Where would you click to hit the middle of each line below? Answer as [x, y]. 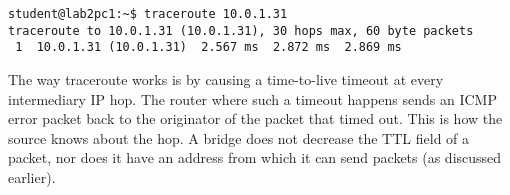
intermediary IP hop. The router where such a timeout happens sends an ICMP [252, 98]
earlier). [32, 176]
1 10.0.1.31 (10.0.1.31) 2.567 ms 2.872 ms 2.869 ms [208, 47]
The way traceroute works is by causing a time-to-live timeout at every [226, 78]
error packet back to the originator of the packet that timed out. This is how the [255, 118]
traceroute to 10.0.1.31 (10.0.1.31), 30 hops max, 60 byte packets [241, 30]
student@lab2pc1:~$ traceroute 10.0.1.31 [148, 14]
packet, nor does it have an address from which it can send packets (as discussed [255, 157]
